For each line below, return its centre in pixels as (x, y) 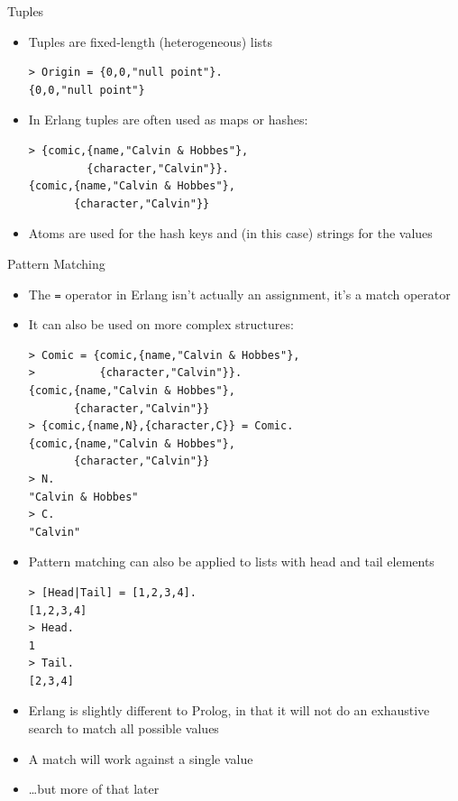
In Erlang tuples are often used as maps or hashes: (168, 120)
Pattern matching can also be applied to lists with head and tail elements (231, 562)
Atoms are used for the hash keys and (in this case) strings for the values (230, 233)
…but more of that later (94, 789)
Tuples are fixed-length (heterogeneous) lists (151, 41)
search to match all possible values (124, 728)
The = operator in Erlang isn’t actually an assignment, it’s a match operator (239, 294)
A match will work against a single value (141, 758)
